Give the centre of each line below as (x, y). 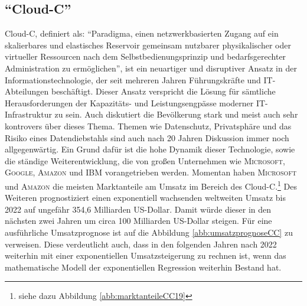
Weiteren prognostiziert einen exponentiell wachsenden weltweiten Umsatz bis (146, 198)
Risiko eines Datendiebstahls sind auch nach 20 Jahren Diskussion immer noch (147, 137)
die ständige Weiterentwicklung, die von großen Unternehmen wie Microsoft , (145, 160)
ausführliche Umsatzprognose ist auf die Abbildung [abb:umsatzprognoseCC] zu (149, 232)
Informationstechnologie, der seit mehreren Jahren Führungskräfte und (133, 79)
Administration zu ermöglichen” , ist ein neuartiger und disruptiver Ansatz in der (151, 68)
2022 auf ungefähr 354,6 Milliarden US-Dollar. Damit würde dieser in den (138, 209)
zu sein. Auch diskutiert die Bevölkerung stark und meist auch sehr (176, 114)
